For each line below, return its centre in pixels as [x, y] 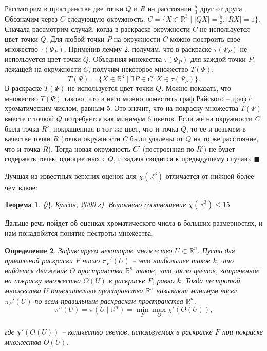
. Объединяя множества [125, 59]
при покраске [242, 332]
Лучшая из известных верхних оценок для [71, 175]
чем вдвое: [21, 187]
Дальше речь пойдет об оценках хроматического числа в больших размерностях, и [134, 223]
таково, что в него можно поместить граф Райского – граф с [158, 98]
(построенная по [168, 148]
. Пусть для [216, 250]
